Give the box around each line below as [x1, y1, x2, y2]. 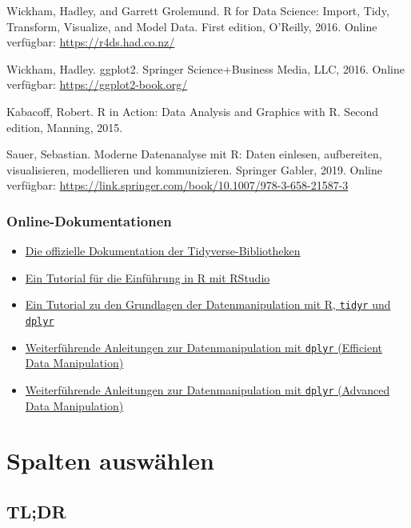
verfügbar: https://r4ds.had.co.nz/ [6, 34, 175, 50]
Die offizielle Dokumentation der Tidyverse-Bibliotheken [25, 242, 301, 259]
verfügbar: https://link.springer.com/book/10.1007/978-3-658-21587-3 [6, 177, 349, 194]
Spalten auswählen [6, 444, 215, 477]
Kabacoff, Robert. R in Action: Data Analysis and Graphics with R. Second [6, 102, 379, 119]
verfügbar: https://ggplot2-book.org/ [6, 76, 188, 93]
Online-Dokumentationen [6, 210, 172, 230]
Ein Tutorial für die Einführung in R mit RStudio [25, 269, 270, 286]
